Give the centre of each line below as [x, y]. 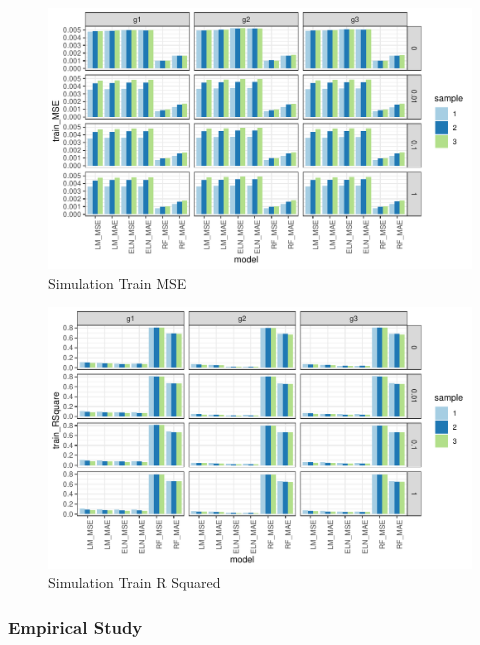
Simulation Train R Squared [134, 582]
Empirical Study [75, 626]
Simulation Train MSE [117, 282]
